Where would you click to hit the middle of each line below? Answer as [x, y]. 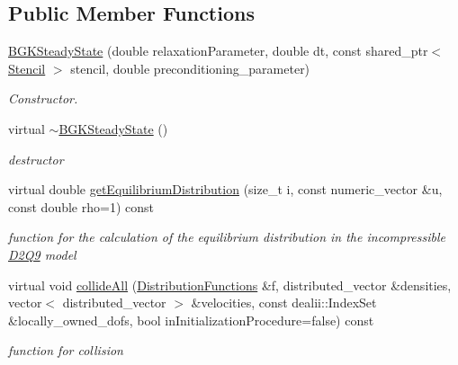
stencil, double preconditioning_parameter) [190, 68]
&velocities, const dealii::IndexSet [284, 303]
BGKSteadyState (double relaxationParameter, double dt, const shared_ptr [218, 51]
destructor [36, 159]
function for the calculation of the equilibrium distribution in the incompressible [227, 237]
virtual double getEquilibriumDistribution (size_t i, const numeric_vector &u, [225, 189]
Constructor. [43, 98]
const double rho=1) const [81, 206]
